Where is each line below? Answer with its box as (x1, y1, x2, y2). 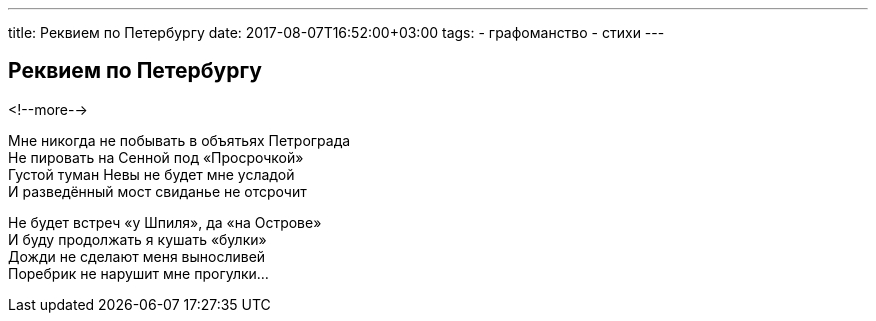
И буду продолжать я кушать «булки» (8, 230, 267, 248)
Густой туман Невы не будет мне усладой (8, 165, 295, 183)
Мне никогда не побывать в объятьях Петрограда (8, 131, 351, 149)
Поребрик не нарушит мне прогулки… (8, 264, 269, 282)
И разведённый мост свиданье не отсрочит (8, 182, 307, 200)
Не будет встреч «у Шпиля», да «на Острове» (8, 213, 322, 231)
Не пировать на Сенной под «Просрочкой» (8, 148, 304, 166)
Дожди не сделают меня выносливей (8, 247, 266, 265)
